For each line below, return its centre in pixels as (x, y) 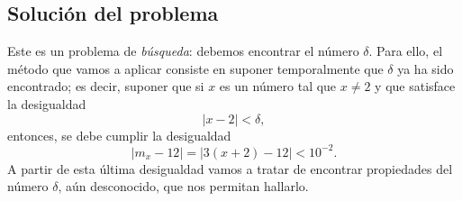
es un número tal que (278, 86)
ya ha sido (426, 68)
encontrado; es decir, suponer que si (106, 86)
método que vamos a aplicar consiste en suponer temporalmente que (195, 68)
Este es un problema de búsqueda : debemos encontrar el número (183, 51)
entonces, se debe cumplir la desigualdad (119, 135)
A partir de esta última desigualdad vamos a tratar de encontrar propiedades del (230, 168)
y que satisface (415, 86)
